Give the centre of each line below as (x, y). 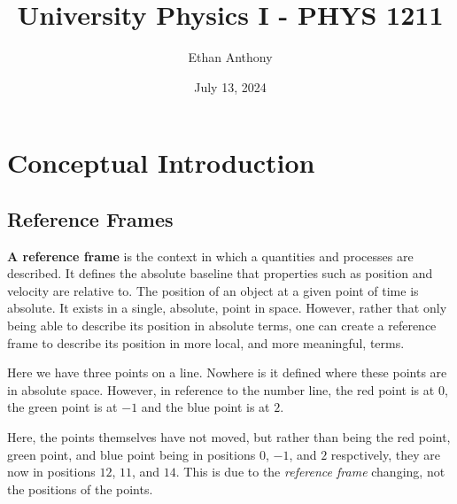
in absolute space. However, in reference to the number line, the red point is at (221, 389)
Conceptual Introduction (161, 163)
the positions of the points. (80, 488)
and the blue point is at (205, 407)
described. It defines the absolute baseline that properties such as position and (220, 273)
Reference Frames (90, 218)
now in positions (51, 472)
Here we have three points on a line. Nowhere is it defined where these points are (227, 372)
